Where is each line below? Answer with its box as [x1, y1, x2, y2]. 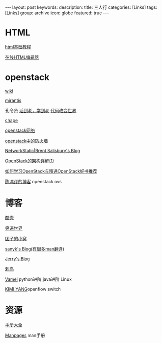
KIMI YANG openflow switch [5, 286, 61, 292]
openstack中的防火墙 [5, 138, 48, 144]
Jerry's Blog [5, 256, 30, 262]
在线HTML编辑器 [5, 54, 39, 60]
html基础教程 [5, 44, 31, 49]
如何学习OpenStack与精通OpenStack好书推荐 [5, 168, 97, 174]
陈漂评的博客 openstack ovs [5, 178, 62, 184]
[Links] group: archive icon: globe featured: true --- [5, 10, 109, 16]
